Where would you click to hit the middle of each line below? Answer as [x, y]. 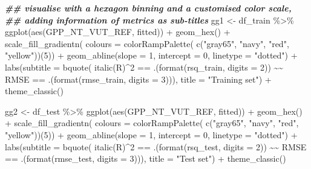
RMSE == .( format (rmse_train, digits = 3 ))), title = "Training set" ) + [138, 79]
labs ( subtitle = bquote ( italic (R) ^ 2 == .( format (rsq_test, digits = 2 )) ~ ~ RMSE [156, 146]
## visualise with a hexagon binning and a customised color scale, [148, 8]
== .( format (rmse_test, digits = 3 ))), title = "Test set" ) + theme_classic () [146, 158]
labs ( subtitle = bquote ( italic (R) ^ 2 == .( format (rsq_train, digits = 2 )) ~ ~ [144, 67]
